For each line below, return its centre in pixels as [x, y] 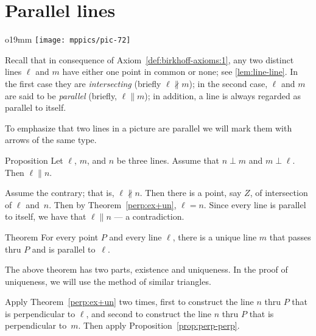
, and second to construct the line [149, 313]
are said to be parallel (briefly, [61, 95]
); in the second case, [228, 83]
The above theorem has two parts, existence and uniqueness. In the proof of [146, 269]
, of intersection [279, 193]
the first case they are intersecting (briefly [83, 83]
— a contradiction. [149, 216]
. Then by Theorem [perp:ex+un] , [113, 204]
